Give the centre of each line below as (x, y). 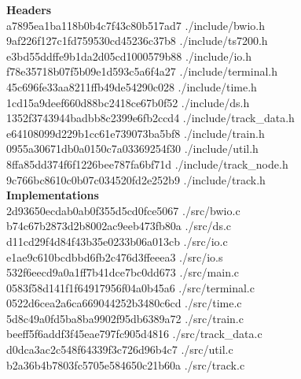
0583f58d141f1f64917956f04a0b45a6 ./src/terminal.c (130, 287)
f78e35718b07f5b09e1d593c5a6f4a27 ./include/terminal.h (142, 71)
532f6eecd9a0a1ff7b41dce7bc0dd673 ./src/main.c (123, 272)
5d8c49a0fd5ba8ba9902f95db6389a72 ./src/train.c (125, 318)
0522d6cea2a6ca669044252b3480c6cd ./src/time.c (124, 303)
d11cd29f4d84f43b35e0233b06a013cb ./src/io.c (117, 241)
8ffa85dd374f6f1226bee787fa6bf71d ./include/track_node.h (147, 163)
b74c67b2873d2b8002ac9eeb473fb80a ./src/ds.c (119, 226)
